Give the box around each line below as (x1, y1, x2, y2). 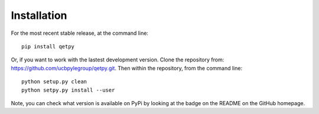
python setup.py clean (21, 79, 87, 85)
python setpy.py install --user (21, 86, 115, 93)
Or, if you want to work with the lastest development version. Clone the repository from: (11, 56, 224, 63)
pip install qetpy (21, 43, 75, 50)
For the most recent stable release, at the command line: (11, 30, 149, 37)
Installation (11, 9, 67, 22)
